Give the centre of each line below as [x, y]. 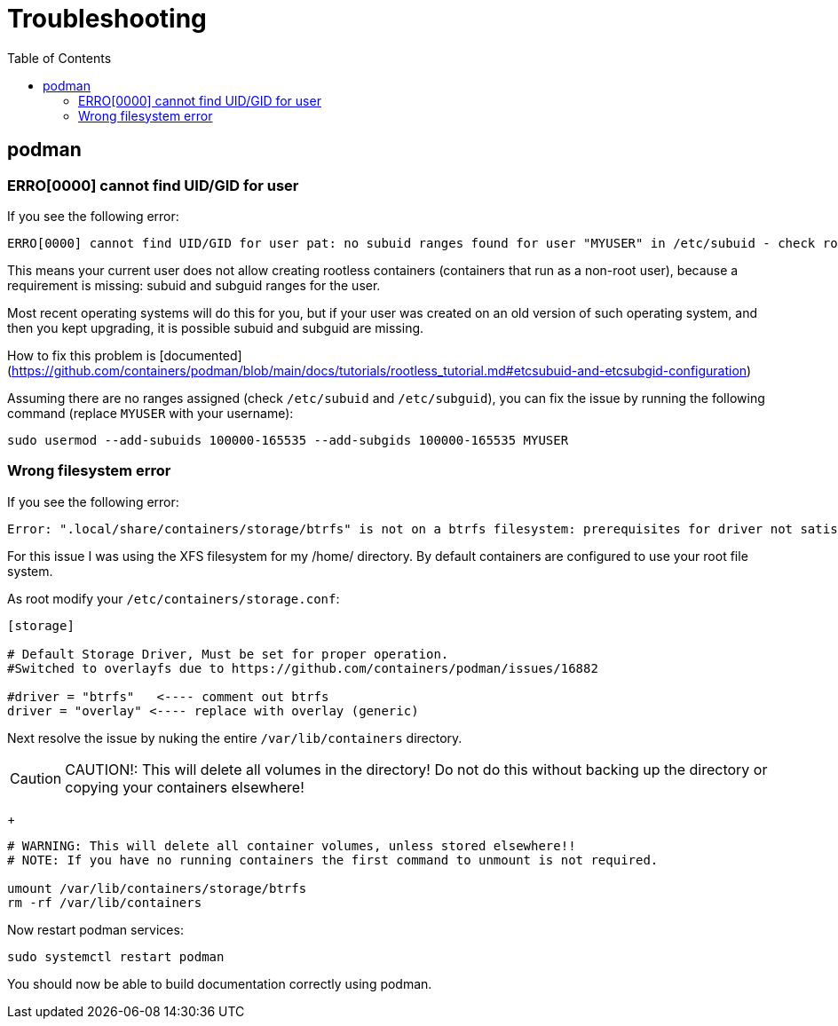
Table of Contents [59, 58]
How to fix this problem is [82, 355]
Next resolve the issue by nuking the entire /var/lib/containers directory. [235, 738]
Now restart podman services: [95, 929]
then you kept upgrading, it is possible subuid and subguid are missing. [216, 328]
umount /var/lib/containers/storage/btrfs [157, 888]
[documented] [201, 355]
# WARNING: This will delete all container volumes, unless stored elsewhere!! [292, 845]
